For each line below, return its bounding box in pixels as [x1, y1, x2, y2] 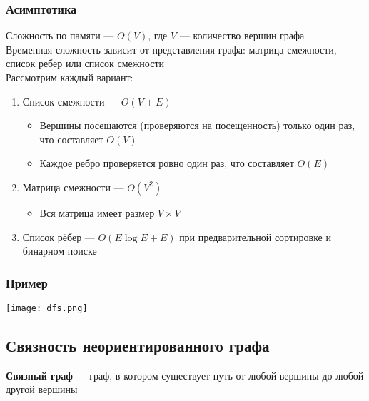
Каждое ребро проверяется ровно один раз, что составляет [39, 156, 294, 171]
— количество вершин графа [179, 28, 305, 43]
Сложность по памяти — [6, 28, 114, 43]
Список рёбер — [22, 229, 95, 244]
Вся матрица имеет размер [39, 205, 155, 220]
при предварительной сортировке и [179, 229, 331, 244]
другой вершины [6, 382, 78, 397]
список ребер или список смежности [6, 56, 165, 71]
